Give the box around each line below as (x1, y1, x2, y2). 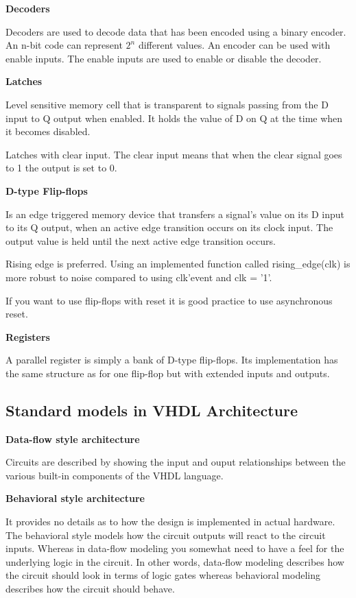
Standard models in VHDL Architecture (5, 399, 298, 420)
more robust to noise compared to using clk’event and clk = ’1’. (5, 270, 272, 284)
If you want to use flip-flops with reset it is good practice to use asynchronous (5, 293, 333, 307)
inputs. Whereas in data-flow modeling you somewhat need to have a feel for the (5, 541, 344, 555)
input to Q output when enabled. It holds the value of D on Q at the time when (5, 110, 343, 125)
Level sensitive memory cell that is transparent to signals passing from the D (5, 97, 329, 111)
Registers (5, 329, 50, 344)
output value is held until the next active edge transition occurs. (5, 233, 276, 248)
